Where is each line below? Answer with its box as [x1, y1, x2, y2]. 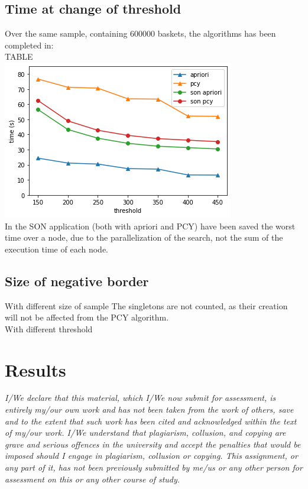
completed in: [5, 38, 54, 51]
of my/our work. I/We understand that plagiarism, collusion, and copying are [5, 426, 286, 439]
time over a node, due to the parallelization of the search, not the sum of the [5, 231, 283, 244]
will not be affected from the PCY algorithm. [5, 311, 169, 323]
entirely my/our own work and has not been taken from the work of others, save [5, 403, 294, 416]
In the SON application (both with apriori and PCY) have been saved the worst [5, 219, 296, 232]
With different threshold [5, 322, 93, 335]
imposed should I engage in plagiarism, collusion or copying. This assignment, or [5, 449, 298, 462]
